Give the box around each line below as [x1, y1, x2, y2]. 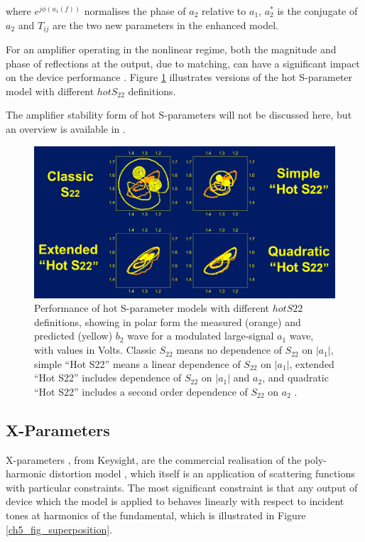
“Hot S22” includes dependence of [34, 370, 182, 385]
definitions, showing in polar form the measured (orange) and [34, 314, 301, 329]
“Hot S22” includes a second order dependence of [34, 384, 248, 399]
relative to [202, 4, 246, 18]
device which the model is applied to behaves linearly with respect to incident [6, 494, 344, 509]
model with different [6, 83, 94, 98]
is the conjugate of [277, 4, 358, 18]
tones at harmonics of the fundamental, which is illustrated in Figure [6, 508, 306, 522]
